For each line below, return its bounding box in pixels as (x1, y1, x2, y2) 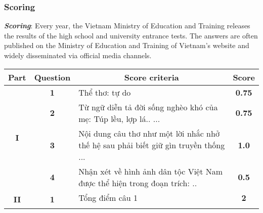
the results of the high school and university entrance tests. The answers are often (4, 30, 258, 40)
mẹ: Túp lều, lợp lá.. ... (78, 112, 160, 124)
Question (34, 71, 71, 83)
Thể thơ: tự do (78, 86, 131, 98)
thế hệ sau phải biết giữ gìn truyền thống (78, 139, 225, 151)
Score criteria (124, 71, 179, 83)
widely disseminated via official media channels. (4, 50, 152, 60)
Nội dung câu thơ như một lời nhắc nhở (78, 127, 220, 139)
